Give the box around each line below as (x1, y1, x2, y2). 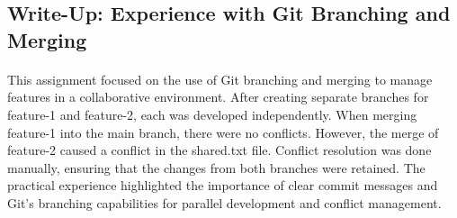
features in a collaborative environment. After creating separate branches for (7, 87, 429, 106)
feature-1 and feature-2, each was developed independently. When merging (7, 104, 417, 123)
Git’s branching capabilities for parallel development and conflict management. (7, 193, 442, 212)
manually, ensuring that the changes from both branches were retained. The (7, 158, 426, 177)
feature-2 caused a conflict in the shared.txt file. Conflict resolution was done (7, 141, 432, 159)
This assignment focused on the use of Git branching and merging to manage (7, 69, 433, 88)
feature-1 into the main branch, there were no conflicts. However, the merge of (7, 123, 439, 141)
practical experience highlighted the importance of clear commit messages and (7, 176, 438, 195)
